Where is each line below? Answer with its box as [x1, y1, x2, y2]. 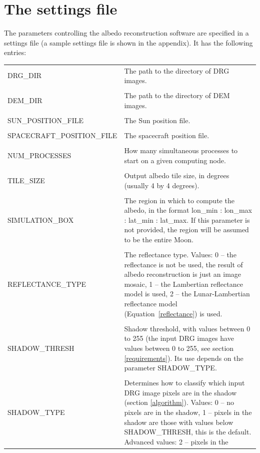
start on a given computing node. [124, 155, 226, 165]
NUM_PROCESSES [7, 150, 71, 161]
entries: [4, 47, 26, 58]
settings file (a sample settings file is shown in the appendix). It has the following [4, 37, 253, 48]
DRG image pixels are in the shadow [124, 387, 237, 397]
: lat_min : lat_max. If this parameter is [124, 214, 250, 225]
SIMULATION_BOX [7, 214, 74, 225]
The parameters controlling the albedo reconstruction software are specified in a [4, 28, 249, 38]
